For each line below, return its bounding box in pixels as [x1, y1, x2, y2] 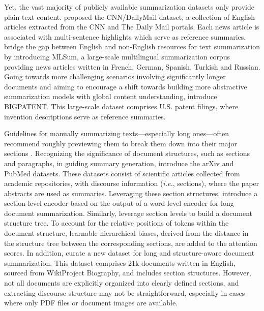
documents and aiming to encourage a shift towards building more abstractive [4, 81, 247, 91]
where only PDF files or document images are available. [4, 297, 178, 308]
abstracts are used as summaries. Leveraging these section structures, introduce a [4, 188, 258, 198]
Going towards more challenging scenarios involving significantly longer [4, 71, 226, 82]
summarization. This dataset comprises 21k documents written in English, [4, 257, 236, 268]
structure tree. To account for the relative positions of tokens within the [4, 217, 229, 228]
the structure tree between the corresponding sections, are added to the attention [4, 237, 257, 248]
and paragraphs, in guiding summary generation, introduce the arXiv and [4, 158, 234, 168]
